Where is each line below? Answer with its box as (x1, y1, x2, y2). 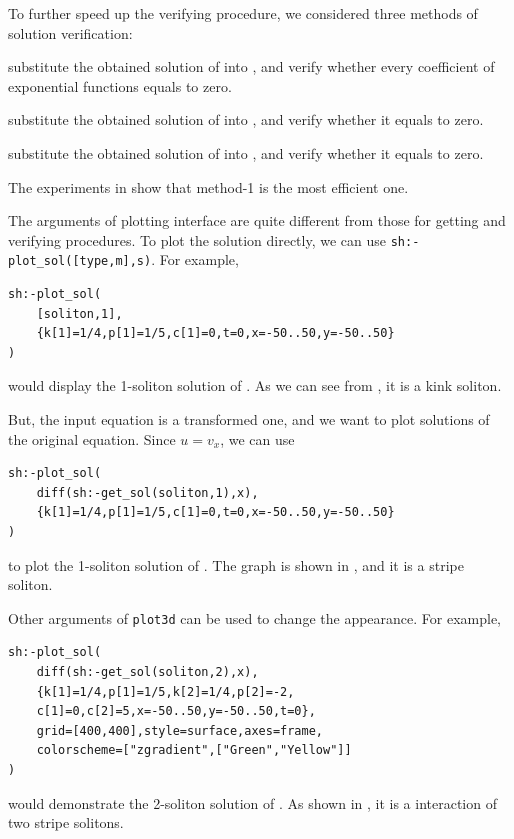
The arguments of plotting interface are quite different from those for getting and (8, 210, 506, 231)
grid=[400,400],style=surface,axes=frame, (36, 723, 323, 738)
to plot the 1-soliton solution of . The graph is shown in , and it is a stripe (8, 554, 464, 575)
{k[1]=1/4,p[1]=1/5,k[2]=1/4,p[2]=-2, (36, 684, 295, 699)
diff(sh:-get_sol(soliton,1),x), (36, 485, 259, 500)
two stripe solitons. (8, 812, 124, 833)
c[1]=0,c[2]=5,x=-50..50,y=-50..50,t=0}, (36, 704, 316, 719)
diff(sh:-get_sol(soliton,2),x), (36, 665, 259, 680)
